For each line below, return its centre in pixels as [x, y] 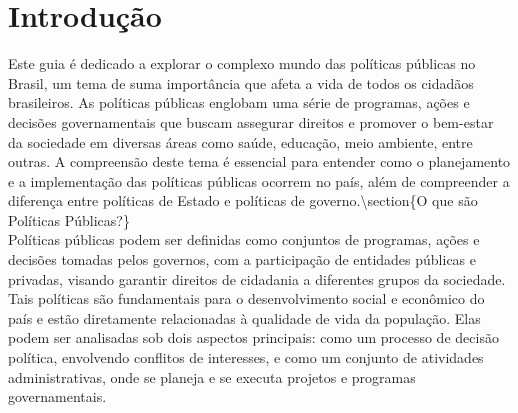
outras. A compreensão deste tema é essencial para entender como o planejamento [259, 161]
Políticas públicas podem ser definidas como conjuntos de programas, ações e [244, 239]
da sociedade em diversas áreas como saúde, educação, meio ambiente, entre [240, 141]
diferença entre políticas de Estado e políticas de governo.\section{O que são [243, 200]
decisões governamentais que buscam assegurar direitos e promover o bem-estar [251, 121]
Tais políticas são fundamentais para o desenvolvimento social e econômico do [246, 298]
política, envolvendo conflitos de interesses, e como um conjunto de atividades [246, 357]
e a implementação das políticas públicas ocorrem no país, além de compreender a [259, 180]
